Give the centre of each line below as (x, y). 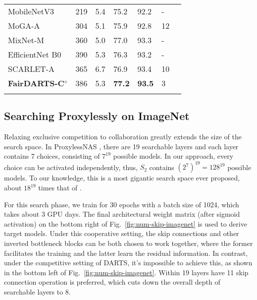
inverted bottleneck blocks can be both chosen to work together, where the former (128, 243)
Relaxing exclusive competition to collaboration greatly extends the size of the (123, 137)
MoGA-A (24, 26)
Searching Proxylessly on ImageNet (97, 116)
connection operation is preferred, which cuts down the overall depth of (112, 282)
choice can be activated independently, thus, (71, 167)
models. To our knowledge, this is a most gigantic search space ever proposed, (122, 178)
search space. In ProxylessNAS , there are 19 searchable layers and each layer (121, 146)
